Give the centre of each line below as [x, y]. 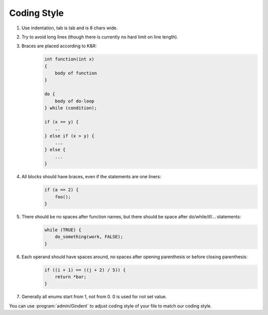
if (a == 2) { [62, 190]
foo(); [63, 197]
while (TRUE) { [63, 230]
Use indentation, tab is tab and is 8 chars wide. [69, 28]
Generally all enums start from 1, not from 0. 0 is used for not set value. [94, 297]
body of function [76, 73]
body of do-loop [74, 101]
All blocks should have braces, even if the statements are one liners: [91, 177]
